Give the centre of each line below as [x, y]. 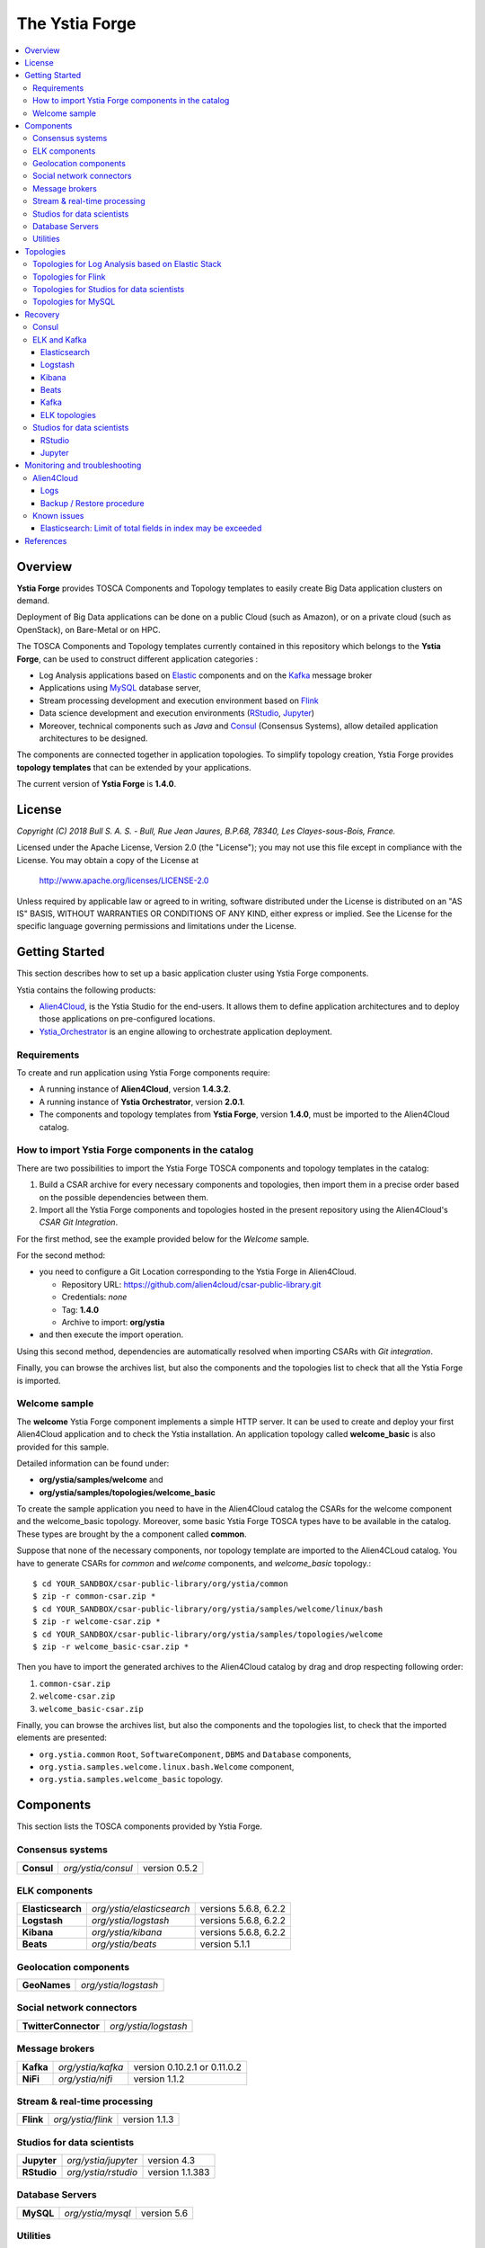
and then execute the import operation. [111, 1334]
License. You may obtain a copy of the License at [108, 860]
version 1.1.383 [179, 2172]
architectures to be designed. [93, 738]
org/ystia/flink [83, 2119]
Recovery [42, 314]
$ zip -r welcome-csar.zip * [97, 1622]
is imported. [39, 1380]
